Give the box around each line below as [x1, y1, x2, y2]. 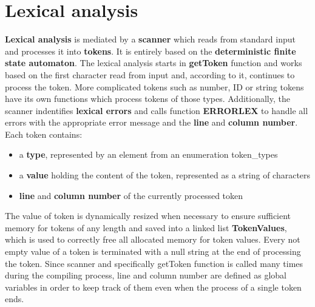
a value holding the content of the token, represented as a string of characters [19, 169, 311, 181]
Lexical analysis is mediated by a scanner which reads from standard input [5, 33, 296, 46]
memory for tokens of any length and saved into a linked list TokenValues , [5, 221, 287, 234]
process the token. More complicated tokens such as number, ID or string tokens [5, 80, 304, 93]
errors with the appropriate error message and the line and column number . [5, 116, 298, 129]
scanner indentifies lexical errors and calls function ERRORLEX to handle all [5, 104, 308, 116]
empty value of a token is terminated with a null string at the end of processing [5, 245, 301, 258]
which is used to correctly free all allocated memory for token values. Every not [5, 233, 300, 246]
